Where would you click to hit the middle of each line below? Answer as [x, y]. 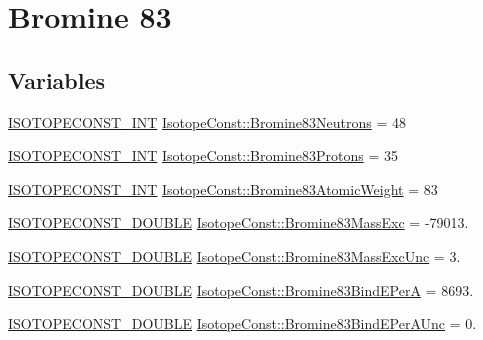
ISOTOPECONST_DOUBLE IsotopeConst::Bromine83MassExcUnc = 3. [234, 255]
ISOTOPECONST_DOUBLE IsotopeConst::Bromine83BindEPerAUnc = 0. [242, 323]
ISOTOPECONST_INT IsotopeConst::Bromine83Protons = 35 [203, 155]
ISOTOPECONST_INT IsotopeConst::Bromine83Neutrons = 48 [207, 121]
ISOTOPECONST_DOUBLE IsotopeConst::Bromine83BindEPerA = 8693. [241, 289]
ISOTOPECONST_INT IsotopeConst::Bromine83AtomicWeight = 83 [223, 188]
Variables [57, 79]
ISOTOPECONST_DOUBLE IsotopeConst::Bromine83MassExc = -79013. [238, 222]
